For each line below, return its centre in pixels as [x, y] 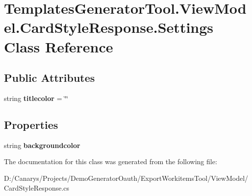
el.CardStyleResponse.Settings [109, 27]
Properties [31, 124]
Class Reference [59, 46]
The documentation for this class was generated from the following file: [111, 161]
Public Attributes [50, 78]
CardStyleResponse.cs [37, 187]
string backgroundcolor [42, 145]
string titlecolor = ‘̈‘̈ [36, 98]
